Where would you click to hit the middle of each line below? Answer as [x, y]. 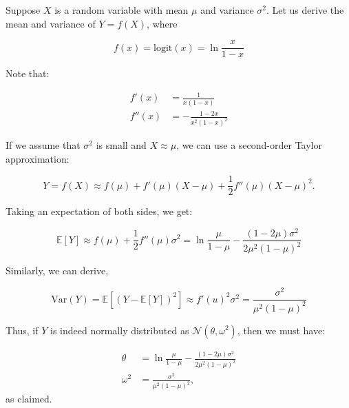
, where [162, 23]
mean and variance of [51, 23]
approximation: [38, 158]
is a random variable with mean [121, 10]
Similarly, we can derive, [57, 271]
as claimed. [29, 399]
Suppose [23, 10]
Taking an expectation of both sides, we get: [99, 211]
